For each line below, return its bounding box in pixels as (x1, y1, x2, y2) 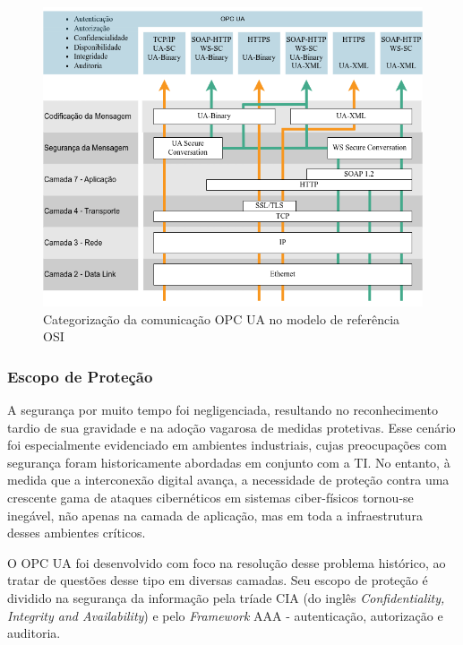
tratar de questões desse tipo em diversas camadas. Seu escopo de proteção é (7, 571, 428, 589)
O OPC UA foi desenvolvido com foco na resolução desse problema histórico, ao (7, 553, 446, 572)
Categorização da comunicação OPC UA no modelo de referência (43, 309, 400, 328)
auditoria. (7, 623, 61, 642)
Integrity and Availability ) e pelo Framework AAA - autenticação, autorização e (7, 606, 443, 624)
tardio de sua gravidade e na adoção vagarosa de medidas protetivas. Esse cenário (7, 417, 456, 436)
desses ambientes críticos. (7, 523, 146, 542)
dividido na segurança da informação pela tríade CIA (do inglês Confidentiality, (7, 588, 445, 606)
